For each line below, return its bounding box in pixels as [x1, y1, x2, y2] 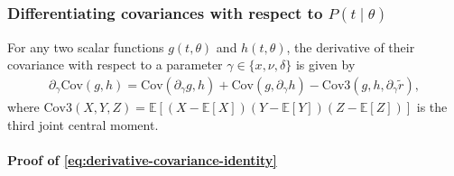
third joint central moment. [7, 115, 159, 134]
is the [416, 97, 448, 116]
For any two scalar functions [7, 37, 164, 56]
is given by [295, 55, 356, 74]
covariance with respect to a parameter [7, 55, 223, 74]
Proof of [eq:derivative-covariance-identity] [7, 150, 277, 169]
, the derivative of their [286, 37, 415, 56]
